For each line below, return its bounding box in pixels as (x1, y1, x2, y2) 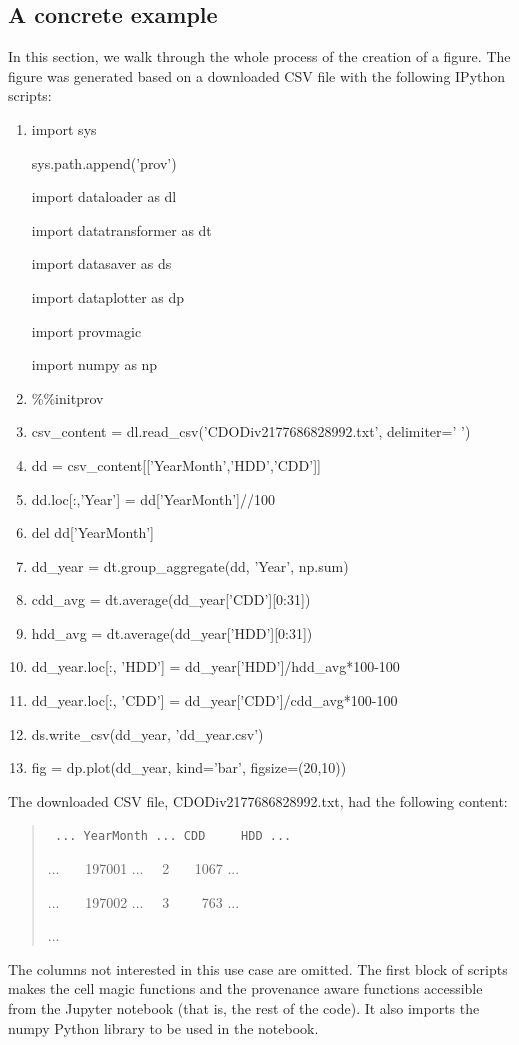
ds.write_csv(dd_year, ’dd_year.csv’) (31, 723, 264, 744)
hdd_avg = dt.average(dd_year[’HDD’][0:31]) (31, 622, 313, 643)
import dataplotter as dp (31, 286, 185, 307)
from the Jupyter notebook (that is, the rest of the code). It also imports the (8, 998, 480, 1019)
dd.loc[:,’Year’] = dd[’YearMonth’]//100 (31, 488, 276, 509)
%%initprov (31, 387, 104, 408)
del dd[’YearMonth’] (31, 522, 154, 543)
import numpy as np (31, 354, 158, 375)
